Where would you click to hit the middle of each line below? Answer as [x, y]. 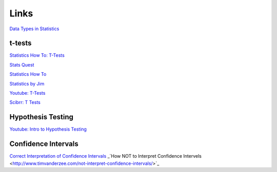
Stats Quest [22, 64]
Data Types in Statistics [34, 29]
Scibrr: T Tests [25, 102]
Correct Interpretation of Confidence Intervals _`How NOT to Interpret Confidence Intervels [106, 156]
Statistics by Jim [27, 83]
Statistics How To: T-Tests [37, 55]
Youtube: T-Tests [27, 93]
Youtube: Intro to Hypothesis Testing [48, 129]
